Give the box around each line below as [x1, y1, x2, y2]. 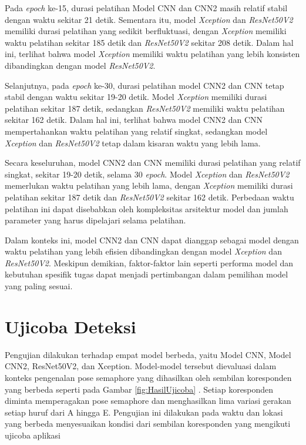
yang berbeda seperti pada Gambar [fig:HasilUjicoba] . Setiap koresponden [5, 383, 274, 395]
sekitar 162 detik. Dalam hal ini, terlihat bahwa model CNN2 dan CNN [5, 113, 263, 126]
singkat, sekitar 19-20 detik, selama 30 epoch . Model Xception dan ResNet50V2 [5, 168, 290, 180]
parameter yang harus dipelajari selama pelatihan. [5, 214, 186, 226]
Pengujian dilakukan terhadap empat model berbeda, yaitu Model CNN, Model [5, 348, 291, 360]
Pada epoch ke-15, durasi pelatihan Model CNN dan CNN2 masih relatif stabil [5, 2, 288, 14]
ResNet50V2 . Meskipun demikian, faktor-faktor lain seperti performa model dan [5, 256, 294, 269]
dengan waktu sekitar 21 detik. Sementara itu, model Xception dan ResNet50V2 [5, 13, 293, 25]
